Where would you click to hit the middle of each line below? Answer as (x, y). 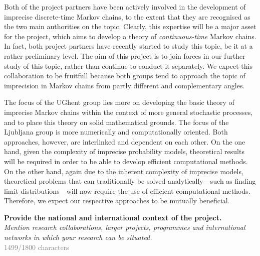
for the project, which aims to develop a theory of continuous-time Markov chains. (130, 36)
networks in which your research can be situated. (78, 237)
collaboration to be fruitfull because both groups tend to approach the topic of (125, 76)
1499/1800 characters (37, 247)
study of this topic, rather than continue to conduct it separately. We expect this (128, 66)
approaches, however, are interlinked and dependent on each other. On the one (125, 141)
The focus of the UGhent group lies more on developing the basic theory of (119, 102)
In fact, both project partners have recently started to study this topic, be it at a (128, 46)
